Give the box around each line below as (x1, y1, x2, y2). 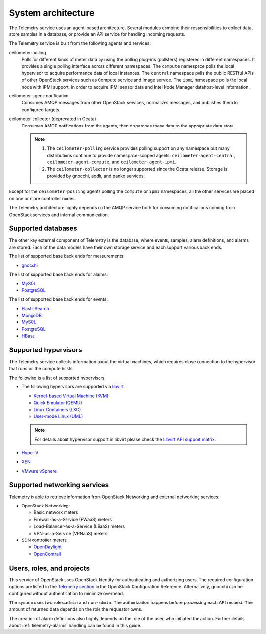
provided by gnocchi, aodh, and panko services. (47, 173, 145, 179)
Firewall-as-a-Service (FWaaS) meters (33, 516, 112, 522)
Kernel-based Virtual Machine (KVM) (33, 393, 109, 399)
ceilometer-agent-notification (9, 93, 69, 99)
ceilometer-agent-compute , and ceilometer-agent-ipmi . (47, 159, 177, 165)
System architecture (9, 7, 95, 18)
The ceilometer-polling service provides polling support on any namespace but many (47, 145, 230, 151)
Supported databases (9, 224, 77, 233)
